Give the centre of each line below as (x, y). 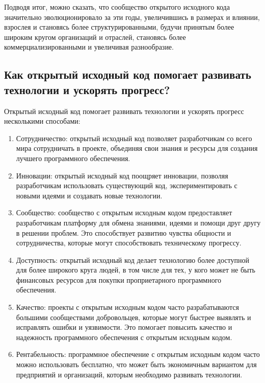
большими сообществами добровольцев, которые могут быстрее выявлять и (134, 317)
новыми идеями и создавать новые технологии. (89, 195)
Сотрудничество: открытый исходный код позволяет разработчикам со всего (134, 138)
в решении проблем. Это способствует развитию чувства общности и (124, 232)
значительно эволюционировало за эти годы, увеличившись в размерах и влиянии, (132, 17)
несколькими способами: (42, 121)
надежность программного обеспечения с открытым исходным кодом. (124, 337)
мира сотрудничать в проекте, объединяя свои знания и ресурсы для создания (137, 148)
